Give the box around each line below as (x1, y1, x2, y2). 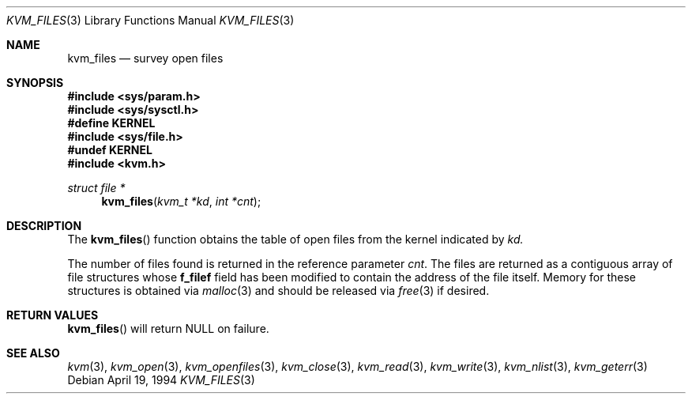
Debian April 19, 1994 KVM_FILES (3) (67, 373, 255, 387)
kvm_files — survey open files (67, 51, 224, 65)
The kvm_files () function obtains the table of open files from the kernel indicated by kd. (67, 232, 524, 246)
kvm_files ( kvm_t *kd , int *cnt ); (101, 194, 261, 208)
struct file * (67, 181, 126, 194)
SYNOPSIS (6, 76, 64, 89)
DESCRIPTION (6, 219, 82, 232)
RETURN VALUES (6, 308, 99, 322)
